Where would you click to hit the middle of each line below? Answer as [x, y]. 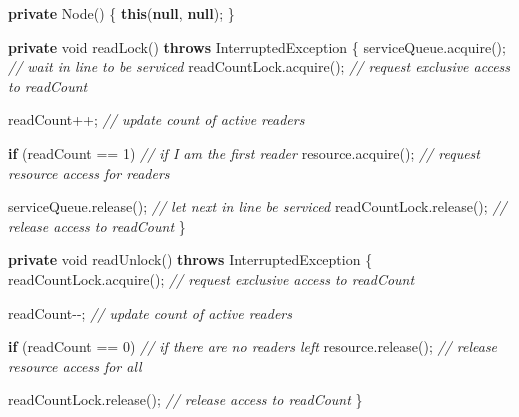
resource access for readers [89, 172]
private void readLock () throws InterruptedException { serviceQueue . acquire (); [257, 46]
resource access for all [75, 365]
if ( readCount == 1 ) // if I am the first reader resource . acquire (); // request [244, 152]
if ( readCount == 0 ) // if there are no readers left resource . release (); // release [253, 346]
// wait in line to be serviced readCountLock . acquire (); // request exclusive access [259, 66]
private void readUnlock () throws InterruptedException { [190, 259]
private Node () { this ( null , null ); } [121, 13]
